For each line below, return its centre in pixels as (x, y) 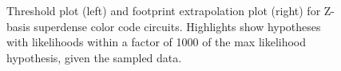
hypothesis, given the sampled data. (94, 57)
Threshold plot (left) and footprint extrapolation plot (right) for (164, 10)
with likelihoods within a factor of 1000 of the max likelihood (157, 42)
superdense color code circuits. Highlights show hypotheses (177, 26)
